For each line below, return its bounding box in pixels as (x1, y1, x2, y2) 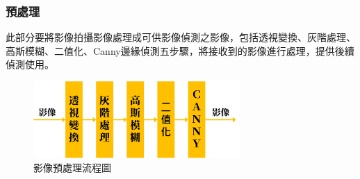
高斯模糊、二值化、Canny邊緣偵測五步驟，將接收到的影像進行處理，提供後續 (6, 43, 354, 58)
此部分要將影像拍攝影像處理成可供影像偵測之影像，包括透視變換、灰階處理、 (6, 30, 356, 44)
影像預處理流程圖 (33, 160, 111, 175)
